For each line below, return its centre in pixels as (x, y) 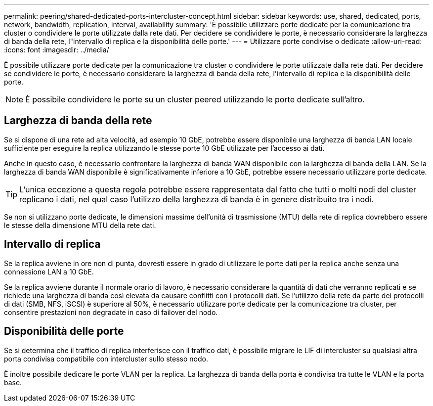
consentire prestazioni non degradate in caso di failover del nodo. (111, 312)
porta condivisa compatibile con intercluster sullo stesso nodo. (106, 359)
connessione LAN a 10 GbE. (49, 271)
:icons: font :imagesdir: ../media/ (57, 50)
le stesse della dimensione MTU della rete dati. (80, 225)
